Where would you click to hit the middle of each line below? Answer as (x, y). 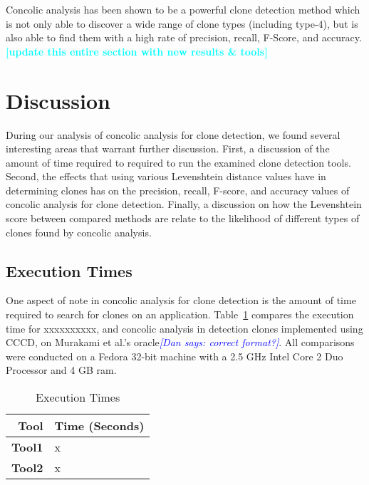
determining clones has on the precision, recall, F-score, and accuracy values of (178, 190)
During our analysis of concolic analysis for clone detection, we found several (173, 134)
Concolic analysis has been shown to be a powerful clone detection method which (183, 9)
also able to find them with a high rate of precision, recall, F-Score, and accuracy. (184, 37)
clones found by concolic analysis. (79, 232)
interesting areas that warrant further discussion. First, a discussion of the (168, 148)
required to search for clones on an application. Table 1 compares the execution (180, 314)
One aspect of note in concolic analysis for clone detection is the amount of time (181, 300)
